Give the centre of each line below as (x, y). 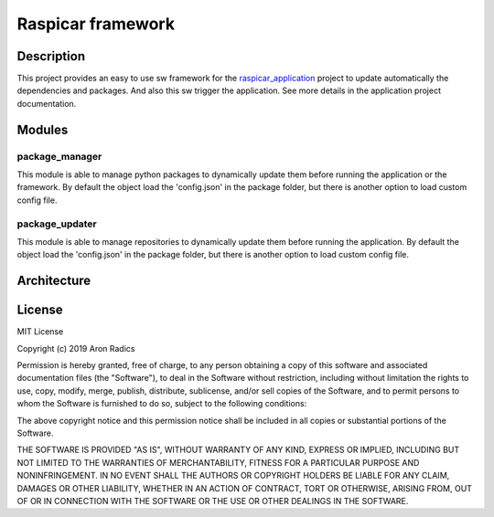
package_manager (59, 156)
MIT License (40, 332)
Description (51, 56)
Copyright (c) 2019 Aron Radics (76, 348)
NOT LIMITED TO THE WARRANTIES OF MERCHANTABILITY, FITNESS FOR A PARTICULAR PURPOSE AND (218, 462)
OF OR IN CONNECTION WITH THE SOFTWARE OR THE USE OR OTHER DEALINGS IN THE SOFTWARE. (213, 501)
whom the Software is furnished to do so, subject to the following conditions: (162, 404)
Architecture (54, 281)
